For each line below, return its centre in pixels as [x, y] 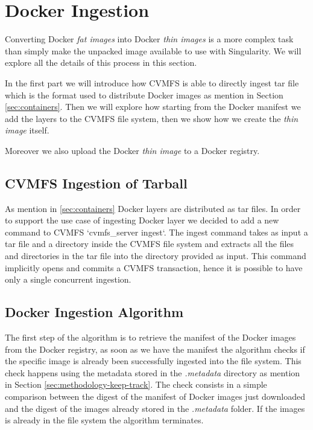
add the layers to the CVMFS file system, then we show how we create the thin [152, 118]
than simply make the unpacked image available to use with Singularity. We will [153, 50]
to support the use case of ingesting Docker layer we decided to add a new [142, 220]
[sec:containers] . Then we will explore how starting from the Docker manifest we [153, 107]
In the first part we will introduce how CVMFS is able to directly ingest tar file [152, 82]
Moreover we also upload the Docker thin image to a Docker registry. [132, 150]
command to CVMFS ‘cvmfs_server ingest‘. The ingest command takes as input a [156, 232]
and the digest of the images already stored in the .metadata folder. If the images [155, 408]
